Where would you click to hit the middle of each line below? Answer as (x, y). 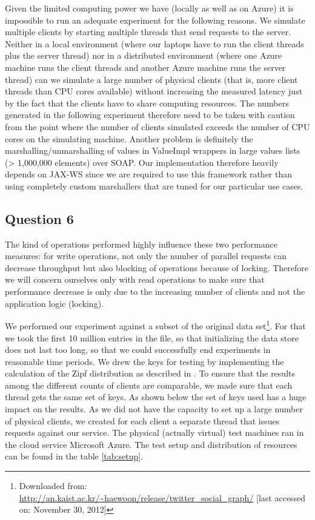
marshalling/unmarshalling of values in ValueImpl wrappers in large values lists (153, 150)
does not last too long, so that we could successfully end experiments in (138, 350)
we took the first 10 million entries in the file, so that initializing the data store (152, 337)
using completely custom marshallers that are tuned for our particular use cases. (154, 186)
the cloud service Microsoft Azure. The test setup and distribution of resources (151, 444)
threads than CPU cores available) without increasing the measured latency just (154, 91)
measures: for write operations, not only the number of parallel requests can (146, 256)
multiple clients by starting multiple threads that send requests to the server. (148, 32)
